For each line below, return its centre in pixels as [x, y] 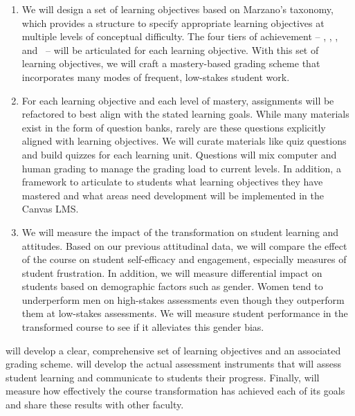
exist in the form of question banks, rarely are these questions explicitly [174, 127]
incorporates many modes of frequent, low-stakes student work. [156, 76]
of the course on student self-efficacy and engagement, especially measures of [184, 259]
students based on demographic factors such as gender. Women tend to [172, 286]
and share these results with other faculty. [95, 405]
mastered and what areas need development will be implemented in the [173, 195]
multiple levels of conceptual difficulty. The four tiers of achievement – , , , [180, 36]
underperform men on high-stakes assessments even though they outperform [183, 299]
